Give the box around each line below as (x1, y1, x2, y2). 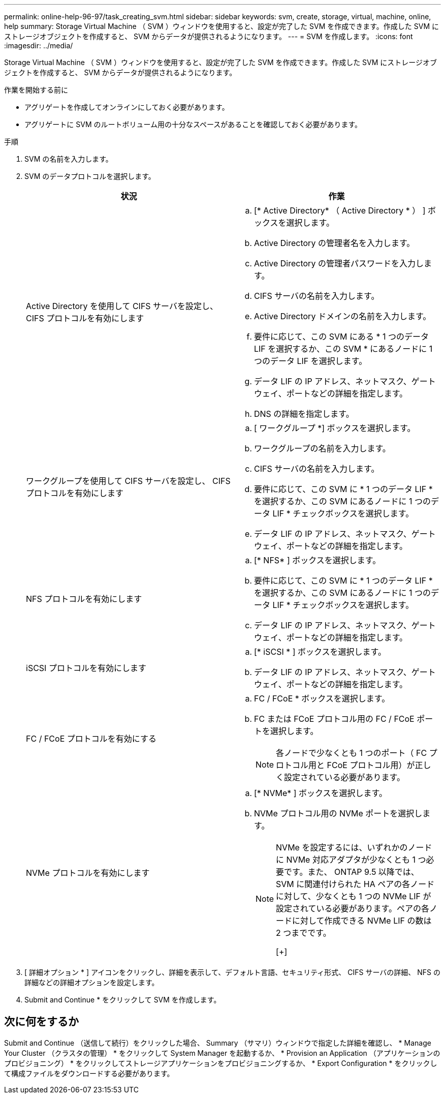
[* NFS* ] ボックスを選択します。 (254, 555, 381, 565)
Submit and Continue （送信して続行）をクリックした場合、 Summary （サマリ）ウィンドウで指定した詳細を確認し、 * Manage (4, 1038, 431, 1047)
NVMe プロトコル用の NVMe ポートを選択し (254, 808, 423, 818)
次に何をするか (4, 1015, 79, 1028)
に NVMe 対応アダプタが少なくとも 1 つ (276, 855, 426, 865)
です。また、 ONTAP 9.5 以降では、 (284, 867, 419, 877)
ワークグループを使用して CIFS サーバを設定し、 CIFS (26, 476, 231, 486)
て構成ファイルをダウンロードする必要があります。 (4, 1069, 174, 1078)
